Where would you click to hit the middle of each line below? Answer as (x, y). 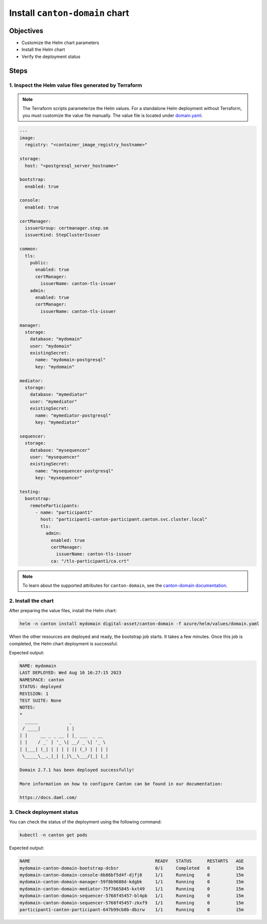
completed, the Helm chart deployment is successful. (64, 643)
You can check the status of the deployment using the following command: (85, 822)
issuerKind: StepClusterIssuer (63, 235)
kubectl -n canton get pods (53, 835)
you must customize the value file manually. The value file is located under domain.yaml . (112, 115)
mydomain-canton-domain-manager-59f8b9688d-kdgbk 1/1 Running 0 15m (132, 882)
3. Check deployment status (44, 812)
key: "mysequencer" (59, 478)
